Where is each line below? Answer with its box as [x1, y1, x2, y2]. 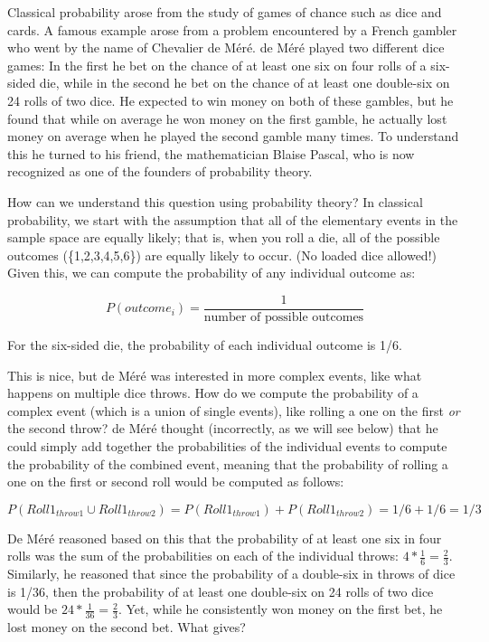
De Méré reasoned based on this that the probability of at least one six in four [7, 528, 442, 547]
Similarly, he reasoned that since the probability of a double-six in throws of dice [7, 564, 456, 583]
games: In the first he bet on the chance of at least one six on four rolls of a [7, 55, 427, 74]
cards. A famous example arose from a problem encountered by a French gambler [7, 20, 457, 39]
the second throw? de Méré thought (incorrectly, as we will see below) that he [7, 419, 438, 438]
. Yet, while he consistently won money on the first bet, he [118, 600, 443, 618]
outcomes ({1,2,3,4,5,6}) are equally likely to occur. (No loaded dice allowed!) [7, 245, 437, 264]
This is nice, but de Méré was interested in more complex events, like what [7, 365, 422, 384]
